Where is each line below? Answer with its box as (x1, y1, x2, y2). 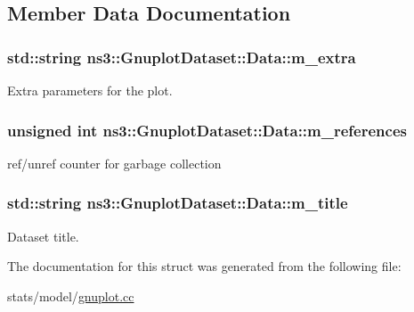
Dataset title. (7, 226, 79, 245)
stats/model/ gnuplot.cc (7, 286, 134, 305)
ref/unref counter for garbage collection (7, 153, 222, 172)
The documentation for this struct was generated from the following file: (7, 257, 402, 275)
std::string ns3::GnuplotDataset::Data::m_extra (7, 45, 356, 68)
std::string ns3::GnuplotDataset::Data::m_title (7, 192, 348, 214)
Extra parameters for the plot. (7, 81, 173, 99)
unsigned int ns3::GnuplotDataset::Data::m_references (7, 119, 407, 141)
